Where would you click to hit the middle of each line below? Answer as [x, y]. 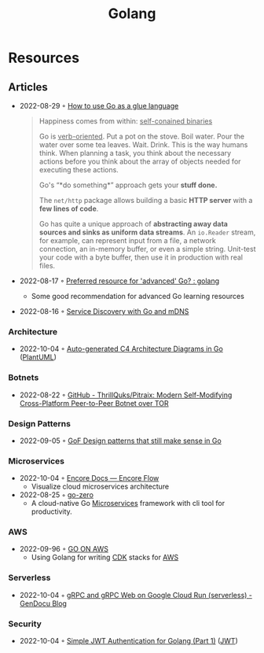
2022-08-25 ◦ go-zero [57, 495]
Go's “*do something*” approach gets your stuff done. [128, 185]
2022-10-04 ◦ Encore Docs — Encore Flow [89, 478]
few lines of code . [69, 208]
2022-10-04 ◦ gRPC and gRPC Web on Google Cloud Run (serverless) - [136, 595]
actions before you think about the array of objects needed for [140, 161]
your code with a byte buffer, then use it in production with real [141, 257]
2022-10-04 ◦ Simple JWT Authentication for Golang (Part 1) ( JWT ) [128, 641]
